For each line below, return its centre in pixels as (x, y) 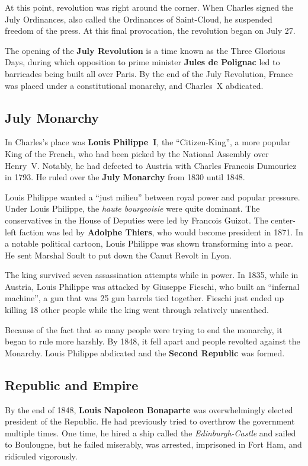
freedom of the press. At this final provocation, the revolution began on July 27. (150, 31)
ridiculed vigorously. (41, 456)
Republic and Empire (72, 384)
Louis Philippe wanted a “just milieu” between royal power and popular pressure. (153, 197)
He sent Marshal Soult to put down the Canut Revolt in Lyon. (118, 255)
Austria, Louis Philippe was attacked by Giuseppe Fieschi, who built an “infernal (152, 286)
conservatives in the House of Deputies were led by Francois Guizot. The (137, 220)
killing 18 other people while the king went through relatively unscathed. (137, 310)
